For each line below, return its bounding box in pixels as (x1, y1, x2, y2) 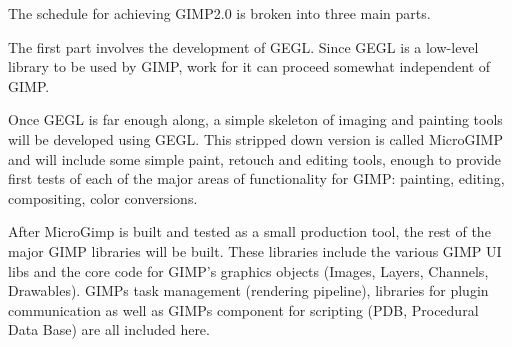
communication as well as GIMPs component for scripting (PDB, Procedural (8, 299, 479, 320)
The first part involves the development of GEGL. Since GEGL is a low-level (8, 36, 479, 57)
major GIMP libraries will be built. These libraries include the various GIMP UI (8, 240, 502, 261)
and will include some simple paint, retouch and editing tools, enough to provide (8, 148, 502, 169)
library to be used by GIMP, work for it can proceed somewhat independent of (8, 56, 491, 77)
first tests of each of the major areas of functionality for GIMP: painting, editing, (8, 168, 505, 189)
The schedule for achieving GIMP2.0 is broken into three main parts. (8, 3, 431, 23)
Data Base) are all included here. (8, 319, 210, 340)
